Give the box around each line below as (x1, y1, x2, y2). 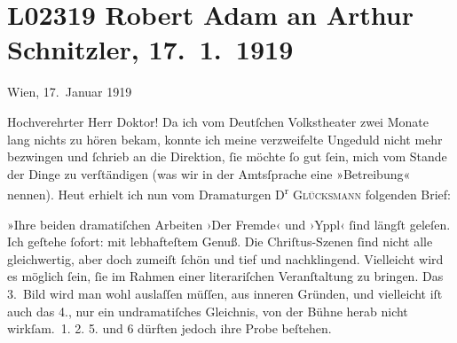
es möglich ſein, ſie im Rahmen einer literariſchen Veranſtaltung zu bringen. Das (7, 267, 444, 285)
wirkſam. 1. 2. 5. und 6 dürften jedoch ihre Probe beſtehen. (7, 319, 332, 338)
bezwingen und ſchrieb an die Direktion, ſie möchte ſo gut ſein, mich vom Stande (7, 147, 447, 166)
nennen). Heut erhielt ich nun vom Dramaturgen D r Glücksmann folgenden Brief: (7, 183, 452, 203)
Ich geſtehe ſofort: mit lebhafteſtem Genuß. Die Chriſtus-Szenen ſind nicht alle (7, 232, 433, 251)
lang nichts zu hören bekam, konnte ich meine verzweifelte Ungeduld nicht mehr (7, 129, 443, 148)
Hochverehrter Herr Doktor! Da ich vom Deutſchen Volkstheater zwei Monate (7, 112, 429, 130)
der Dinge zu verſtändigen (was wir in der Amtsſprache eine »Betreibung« (7, 164, 411, 183)
